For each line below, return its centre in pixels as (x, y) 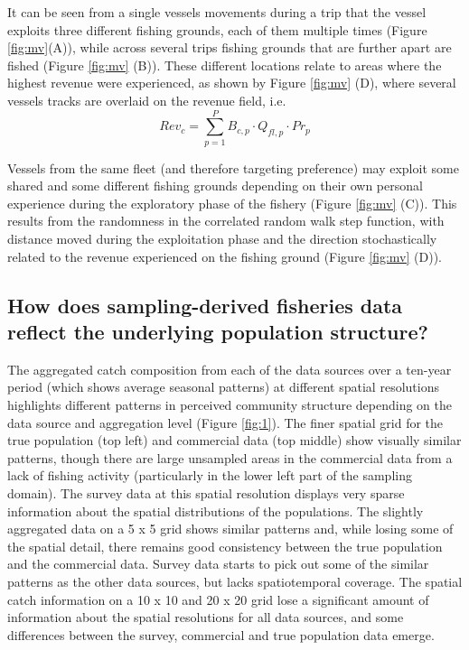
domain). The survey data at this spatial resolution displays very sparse (206, 493)
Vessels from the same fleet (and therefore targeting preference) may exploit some (233, 167)
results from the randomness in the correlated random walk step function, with (226, 221)
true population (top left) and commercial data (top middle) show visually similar (234, 440)
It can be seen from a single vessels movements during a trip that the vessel (217, 12)
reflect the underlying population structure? (218, 332)
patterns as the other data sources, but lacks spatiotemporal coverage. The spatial (235, 581)
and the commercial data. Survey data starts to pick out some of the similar (218, 564)
